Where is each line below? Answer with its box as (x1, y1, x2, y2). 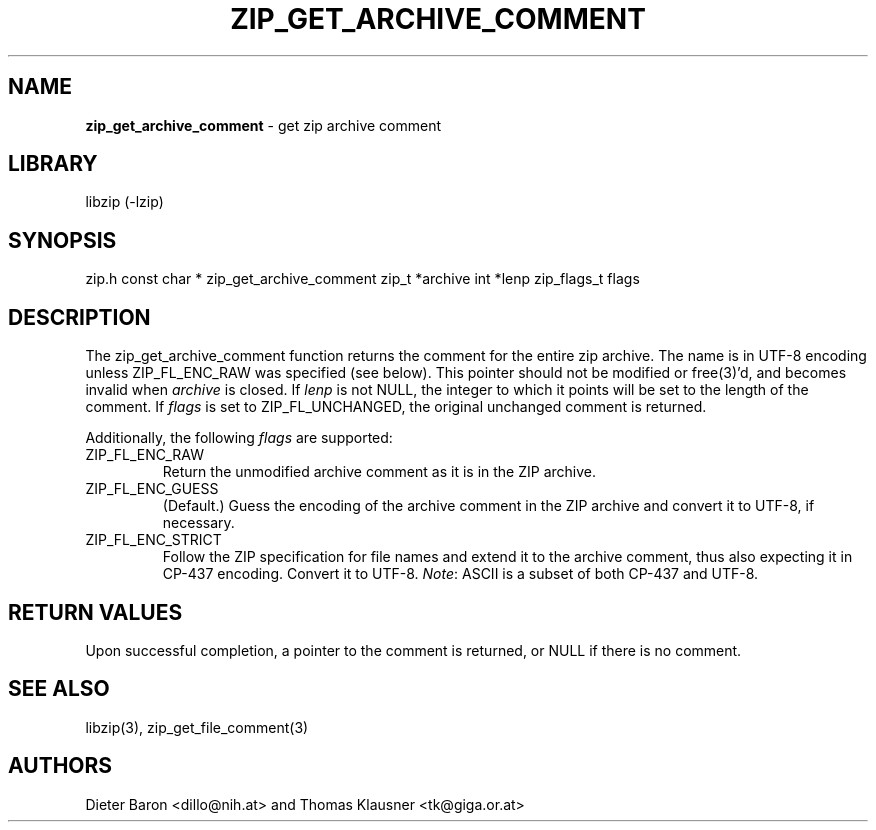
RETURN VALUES (8, 599, 183, 625)
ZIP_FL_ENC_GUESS (85, 480, 219, 498)
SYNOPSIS (8, 227, 117, 253)
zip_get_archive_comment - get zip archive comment (85, 116, 442, 134)
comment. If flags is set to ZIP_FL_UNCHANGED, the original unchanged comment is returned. (85, 398, 707, 416)
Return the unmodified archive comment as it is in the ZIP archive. (162, 463, 596, 481)
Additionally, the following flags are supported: (85, 429, 393, 447)
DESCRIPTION (8, 304, 151, 330)
